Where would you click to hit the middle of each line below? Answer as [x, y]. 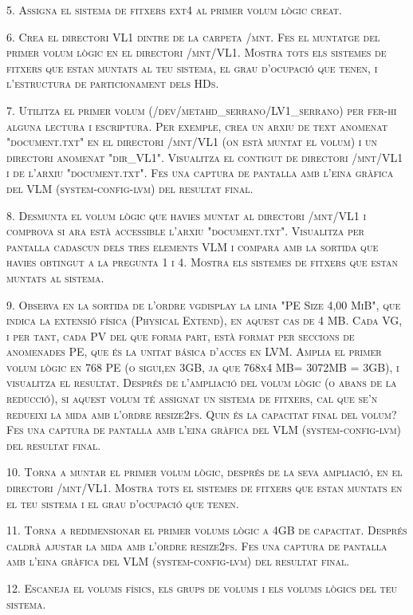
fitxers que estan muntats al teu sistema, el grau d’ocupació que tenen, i [192, 67]
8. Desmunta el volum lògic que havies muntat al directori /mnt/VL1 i [187, 215]
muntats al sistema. [55, 277]
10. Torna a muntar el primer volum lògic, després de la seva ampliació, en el [205, 472]
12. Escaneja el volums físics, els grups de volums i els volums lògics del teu [202, 588]
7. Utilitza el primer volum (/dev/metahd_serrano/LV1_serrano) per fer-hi [202, 110]
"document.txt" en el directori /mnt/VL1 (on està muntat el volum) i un [192, 142]
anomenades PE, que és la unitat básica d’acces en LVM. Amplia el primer [194, 351]
